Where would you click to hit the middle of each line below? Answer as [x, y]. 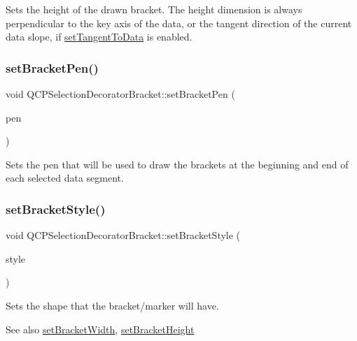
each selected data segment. [65, 178]
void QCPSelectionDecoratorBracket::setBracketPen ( [120, 94]
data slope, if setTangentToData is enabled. [99, 37]
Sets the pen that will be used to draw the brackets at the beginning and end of [177, 164]
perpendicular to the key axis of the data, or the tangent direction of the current [179, 23]
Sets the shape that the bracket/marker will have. [112, 305]
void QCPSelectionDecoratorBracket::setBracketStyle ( [123, 235]
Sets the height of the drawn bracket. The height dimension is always [154, 9]
